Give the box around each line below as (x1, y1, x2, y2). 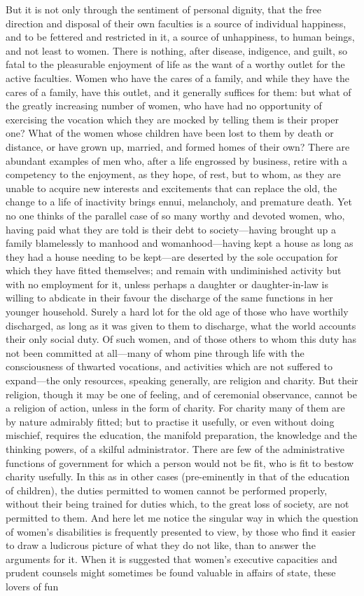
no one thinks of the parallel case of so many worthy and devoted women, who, (6, 208, 345, 222)
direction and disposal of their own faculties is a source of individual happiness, (6, 15, 346, 30)
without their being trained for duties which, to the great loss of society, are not (6, 496, 349, 511)
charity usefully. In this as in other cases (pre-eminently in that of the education (6, 469, 350, 484)
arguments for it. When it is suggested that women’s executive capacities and (6, 551, 337, 566)
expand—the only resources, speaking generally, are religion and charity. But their (6, 373, 358, 388)
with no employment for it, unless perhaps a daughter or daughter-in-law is (6, 276, 328, 291)
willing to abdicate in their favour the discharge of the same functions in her (6, 290, 333, 305)
